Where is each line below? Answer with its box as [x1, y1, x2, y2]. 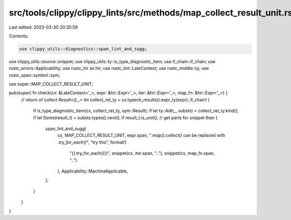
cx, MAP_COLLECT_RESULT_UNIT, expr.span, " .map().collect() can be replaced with [57, 133, 226, 138]
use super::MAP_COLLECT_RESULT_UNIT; [9, 81, 93, 87]
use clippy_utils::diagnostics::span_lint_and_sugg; [19, 46, 147, 51]
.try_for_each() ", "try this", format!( [57, 139, 127, 145]
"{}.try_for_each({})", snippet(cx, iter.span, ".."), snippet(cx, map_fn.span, [69, 151, 215, 156]
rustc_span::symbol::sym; [9, 72, 60, 78]
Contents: [9, 33, 29, 39]
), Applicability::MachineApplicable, [57, 168, 129, 174]
